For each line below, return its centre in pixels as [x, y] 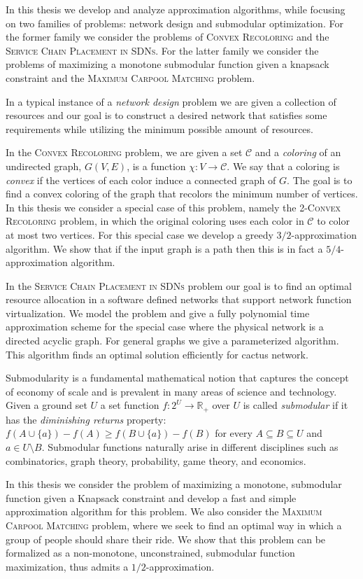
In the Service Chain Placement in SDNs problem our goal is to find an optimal [179, 285]
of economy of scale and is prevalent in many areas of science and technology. [171, 391]
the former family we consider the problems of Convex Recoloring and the [168, 37]
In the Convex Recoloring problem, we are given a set [124, 152]
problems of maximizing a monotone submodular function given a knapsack [168, 64]
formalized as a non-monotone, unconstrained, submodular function [150, 553]
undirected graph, [44, 166]
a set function [130, 405]
